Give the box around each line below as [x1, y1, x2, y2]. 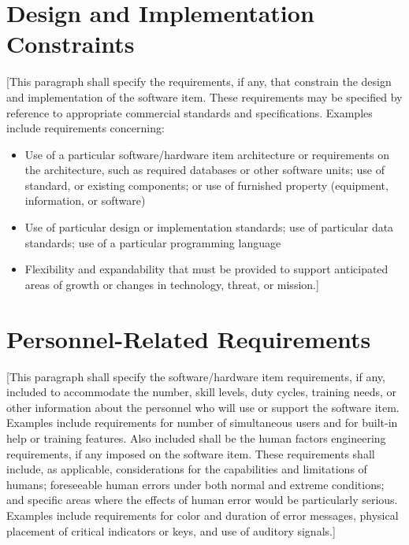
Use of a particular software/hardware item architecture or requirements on [24, 146, 390, 162]
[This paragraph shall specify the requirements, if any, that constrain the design [6, 73, 392, 90]
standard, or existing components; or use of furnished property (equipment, [24, 176, 389, 193]
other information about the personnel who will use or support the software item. [6, 399, 400, 415]
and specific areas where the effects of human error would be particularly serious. [6, 491, 398, 508]
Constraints [6, 28, 135, 60]
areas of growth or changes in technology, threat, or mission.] [24, 276, 319, 292]
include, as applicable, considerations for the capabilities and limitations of [6, 461, 367, 477]
